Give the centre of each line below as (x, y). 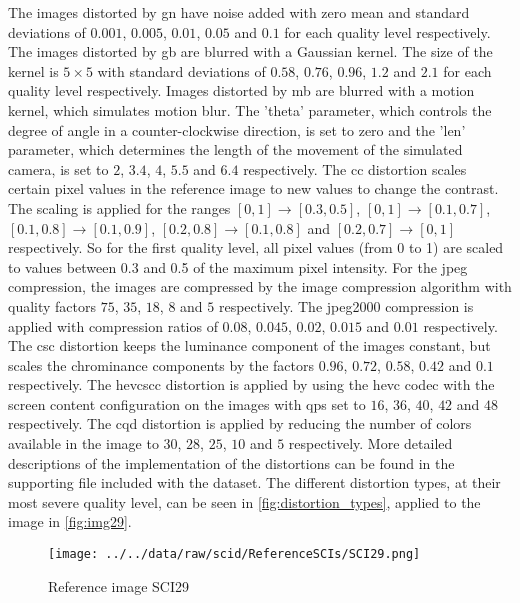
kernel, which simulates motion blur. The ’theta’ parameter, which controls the (250, 109)
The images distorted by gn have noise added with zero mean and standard (239, 12)
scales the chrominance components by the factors (161, 364)
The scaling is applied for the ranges (119, 207)
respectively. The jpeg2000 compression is (346, 305)
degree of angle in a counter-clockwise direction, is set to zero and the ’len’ (237, 129)
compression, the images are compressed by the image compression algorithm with (260, 286)
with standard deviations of (181, 70)
